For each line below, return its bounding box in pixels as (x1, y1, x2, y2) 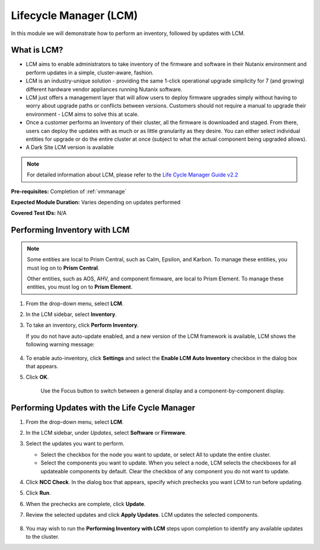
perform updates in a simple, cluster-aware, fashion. (25, 69, 154, 76)
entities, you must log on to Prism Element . (27, 283, 133, 290)
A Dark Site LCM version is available (25, 144, 114, 151)
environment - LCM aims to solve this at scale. (25, 110, 139, 118)
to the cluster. (25, 533, 59, 540)
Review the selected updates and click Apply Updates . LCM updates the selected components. (25, 511, 259, 519)
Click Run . (25, 489, 52, 497)
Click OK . (25, 374, 49, 381)
